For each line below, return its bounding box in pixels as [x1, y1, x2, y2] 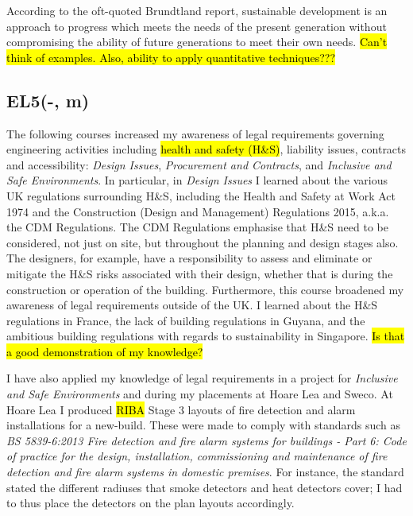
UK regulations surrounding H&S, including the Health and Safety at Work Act [6, 187, 396, 204]
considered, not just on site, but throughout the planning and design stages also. [6, 234, 399, 250]
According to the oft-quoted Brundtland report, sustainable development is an [6, 2, 388, 18]
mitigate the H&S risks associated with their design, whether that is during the [6, 265, 393, 281]
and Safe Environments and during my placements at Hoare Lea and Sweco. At [6, 386, 393, 402]
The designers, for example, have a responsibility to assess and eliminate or [6, 250, 372, 266]
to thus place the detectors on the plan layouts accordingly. [6, 495, 295, 511]
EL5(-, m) [6, 87, 90, 112]
